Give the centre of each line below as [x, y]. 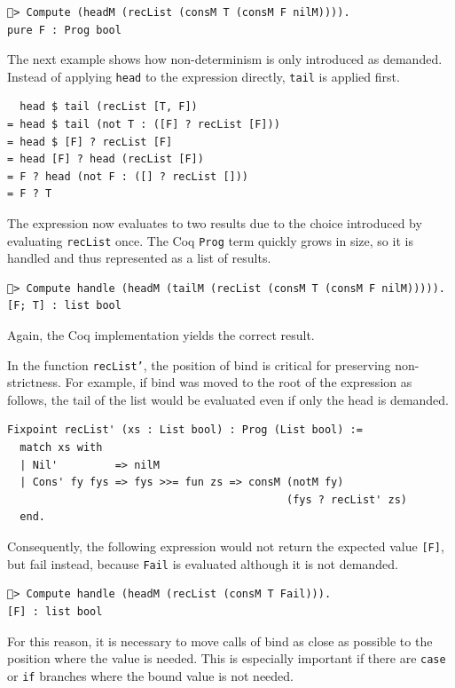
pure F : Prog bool [64, 30]
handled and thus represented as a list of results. [139, 258]
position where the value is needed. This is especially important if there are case [227, 658]
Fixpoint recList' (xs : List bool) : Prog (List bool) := [185, 430]
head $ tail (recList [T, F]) [109, 107]
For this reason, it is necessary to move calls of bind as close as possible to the [220, 641]
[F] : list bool [55, 611]
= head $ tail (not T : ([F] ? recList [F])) [144, 125]
